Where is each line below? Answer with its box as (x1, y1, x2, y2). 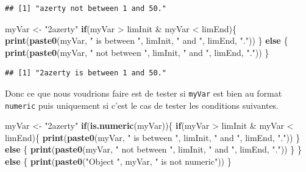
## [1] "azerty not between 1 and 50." (5, 4, 166, 13)
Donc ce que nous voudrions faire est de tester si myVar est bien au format (5, 86, 282, 99)
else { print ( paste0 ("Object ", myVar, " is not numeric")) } (5, 155, 232, 168)
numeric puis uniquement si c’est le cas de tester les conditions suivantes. (5, 98, 279, 111)
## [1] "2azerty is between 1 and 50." (5, 69, 166, 78)
